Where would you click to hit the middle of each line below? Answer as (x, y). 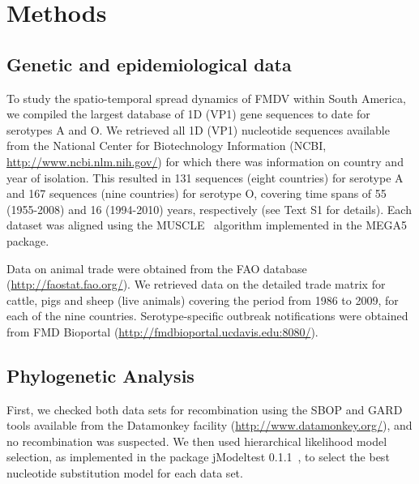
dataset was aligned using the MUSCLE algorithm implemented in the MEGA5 (207, 225)
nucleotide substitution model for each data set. (125, 473)
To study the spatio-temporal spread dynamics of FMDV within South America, (206, 98)
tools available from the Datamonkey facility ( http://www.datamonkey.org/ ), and (209, 425)
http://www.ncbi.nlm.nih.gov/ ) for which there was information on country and (205, 161)
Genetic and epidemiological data (149, 64)
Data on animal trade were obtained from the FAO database (157, 268)
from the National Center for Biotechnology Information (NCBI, (167, 146)
